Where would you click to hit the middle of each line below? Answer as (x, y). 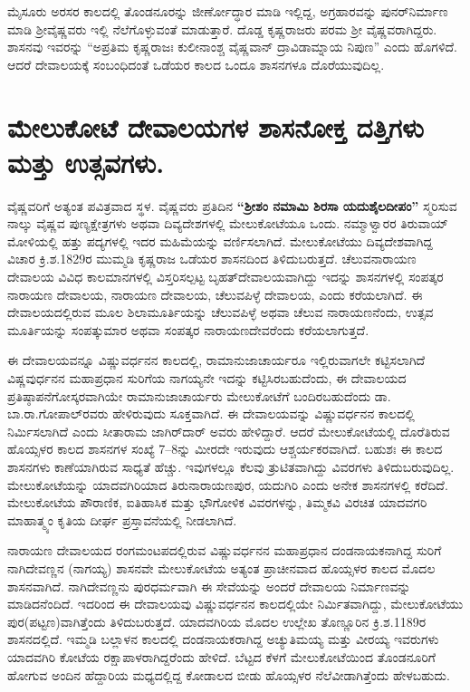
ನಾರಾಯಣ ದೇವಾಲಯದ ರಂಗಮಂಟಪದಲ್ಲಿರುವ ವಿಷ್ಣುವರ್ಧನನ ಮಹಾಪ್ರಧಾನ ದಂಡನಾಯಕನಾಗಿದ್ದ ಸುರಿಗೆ (225, 550)
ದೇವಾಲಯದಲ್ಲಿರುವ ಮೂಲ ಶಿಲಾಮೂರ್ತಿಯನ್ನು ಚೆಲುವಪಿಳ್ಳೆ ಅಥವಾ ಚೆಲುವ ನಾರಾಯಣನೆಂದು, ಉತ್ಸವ (221, 312)
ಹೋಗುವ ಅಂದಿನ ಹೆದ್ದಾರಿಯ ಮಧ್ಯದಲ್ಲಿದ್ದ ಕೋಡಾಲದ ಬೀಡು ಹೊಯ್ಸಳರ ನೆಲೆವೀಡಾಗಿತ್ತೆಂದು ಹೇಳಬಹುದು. (229, 674)
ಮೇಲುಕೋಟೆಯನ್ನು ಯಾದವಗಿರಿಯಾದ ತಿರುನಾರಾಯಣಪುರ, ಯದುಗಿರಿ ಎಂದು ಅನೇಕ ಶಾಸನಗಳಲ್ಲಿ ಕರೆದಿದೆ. (228, 484)
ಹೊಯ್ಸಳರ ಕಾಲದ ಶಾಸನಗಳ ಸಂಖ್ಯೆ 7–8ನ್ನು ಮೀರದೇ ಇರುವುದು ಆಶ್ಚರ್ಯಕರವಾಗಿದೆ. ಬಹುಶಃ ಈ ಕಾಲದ (225, 449)
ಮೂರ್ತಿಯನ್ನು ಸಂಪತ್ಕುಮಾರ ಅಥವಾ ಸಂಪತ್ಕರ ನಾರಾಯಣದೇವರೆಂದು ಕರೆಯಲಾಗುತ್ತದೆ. (188, 329)
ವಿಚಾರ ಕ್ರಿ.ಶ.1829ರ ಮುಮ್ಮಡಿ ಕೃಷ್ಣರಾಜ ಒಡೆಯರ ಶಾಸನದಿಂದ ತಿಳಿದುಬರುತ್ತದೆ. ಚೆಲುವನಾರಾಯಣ (212, 259)
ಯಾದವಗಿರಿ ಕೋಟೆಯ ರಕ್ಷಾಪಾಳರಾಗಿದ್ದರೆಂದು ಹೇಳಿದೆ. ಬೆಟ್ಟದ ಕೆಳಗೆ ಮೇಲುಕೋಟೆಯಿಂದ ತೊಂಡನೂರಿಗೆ (221, 656)
